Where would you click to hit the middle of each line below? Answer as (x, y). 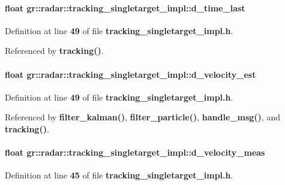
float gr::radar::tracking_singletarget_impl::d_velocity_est (130, 74)
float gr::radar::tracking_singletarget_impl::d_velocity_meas (135, 152)
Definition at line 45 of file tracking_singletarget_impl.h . (119, 175)
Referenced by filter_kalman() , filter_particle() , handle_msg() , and (142, 117)
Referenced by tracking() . (54, 51)
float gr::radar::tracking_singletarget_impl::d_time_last (125, 7)
